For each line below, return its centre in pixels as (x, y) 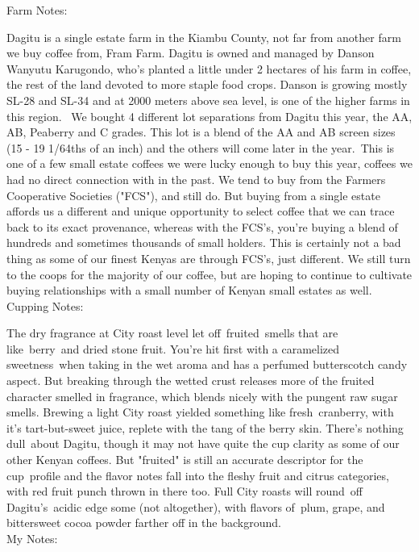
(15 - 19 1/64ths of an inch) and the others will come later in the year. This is (201, 147)
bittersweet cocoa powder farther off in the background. (144, 523)
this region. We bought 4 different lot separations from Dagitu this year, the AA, (209, 116)
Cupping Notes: (45, 305)
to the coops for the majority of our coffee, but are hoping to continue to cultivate (209, 274)
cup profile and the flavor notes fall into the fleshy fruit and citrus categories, (198, 475)
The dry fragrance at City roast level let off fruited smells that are (172, 333)
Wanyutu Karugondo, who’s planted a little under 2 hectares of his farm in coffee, (209, 68)
